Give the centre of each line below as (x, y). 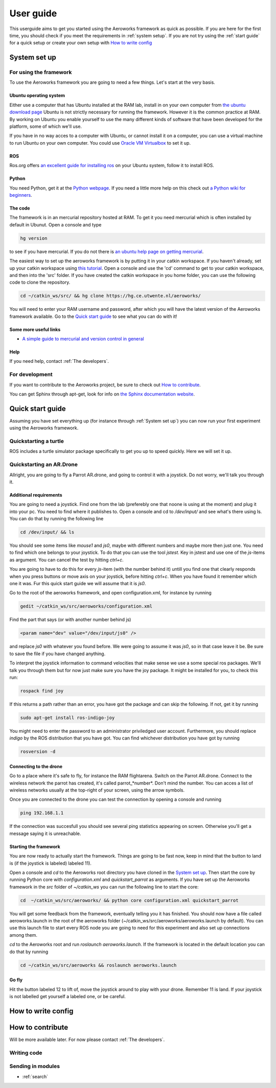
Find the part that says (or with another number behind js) (70, 620)
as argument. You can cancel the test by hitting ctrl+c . (66, 560)
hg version (34, 238)
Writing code (26, 1053)
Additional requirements (36, 495)
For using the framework (41, 73)
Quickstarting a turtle (37, 441)
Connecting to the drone (36, 766)
